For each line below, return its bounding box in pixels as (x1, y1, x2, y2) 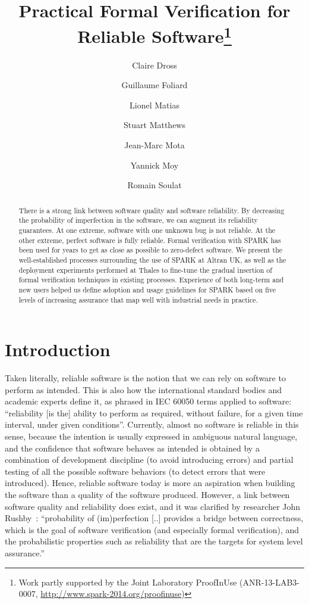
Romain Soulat (127, 179, 182, 191)
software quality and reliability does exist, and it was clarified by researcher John (5, 500, 301, 512)
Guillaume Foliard (121, 79, 188, 91)
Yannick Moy (130, 158, 179, 171)
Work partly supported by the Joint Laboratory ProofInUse (18, 575, 237, 588)
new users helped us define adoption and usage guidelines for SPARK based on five (18, 284, 276, 294)
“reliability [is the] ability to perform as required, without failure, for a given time (5, 406, 303, 419)
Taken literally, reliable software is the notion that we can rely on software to (5, 372, 286, 384)
